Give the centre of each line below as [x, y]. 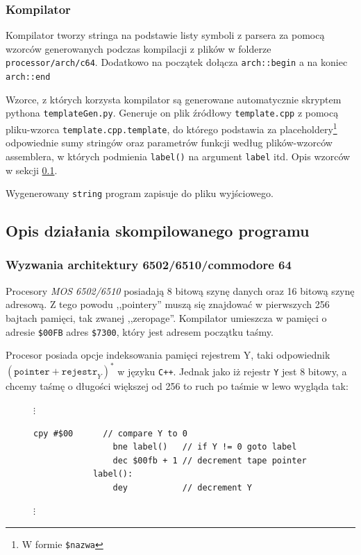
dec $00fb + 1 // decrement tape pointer [210, 460]
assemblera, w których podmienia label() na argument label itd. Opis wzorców [178, 156]
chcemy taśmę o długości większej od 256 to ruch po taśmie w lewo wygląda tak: [177, 386]
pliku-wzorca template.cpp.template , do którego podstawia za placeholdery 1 [171, 128]
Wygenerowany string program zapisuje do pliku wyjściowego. [140, 193]
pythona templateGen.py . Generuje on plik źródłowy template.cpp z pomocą [172, 113]
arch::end [28, 77]
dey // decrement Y [182, 487]
